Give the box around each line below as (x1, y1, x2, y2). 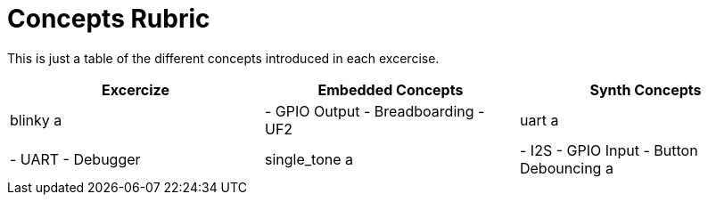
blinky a (10, 110, 62, 129)
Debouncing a (519, 158, 613, 177)
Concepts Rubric (7, 4, 210, 34)
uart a (519, 110, 559, 129)
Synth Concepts (589, 80, 702, 99)
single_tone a (264, 149, 354, 168)
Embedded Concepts (317, 80, 464, 99)
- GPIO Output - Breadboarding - (264, 101, 485, 120)
